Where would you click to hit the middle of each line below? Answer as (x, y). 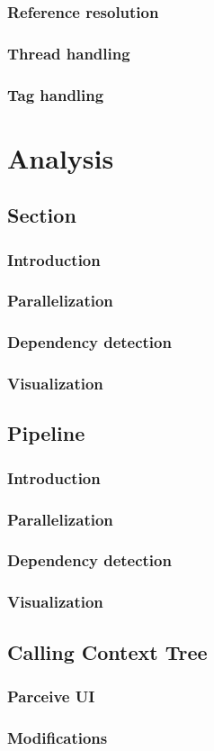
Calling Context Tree (107, 651)
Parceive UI (51, 696)
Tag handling (56, 94)
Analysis (61, 157)
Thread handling (69, 53)
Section (42, 215)
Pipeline (46, 433)
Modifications (58, 737)
